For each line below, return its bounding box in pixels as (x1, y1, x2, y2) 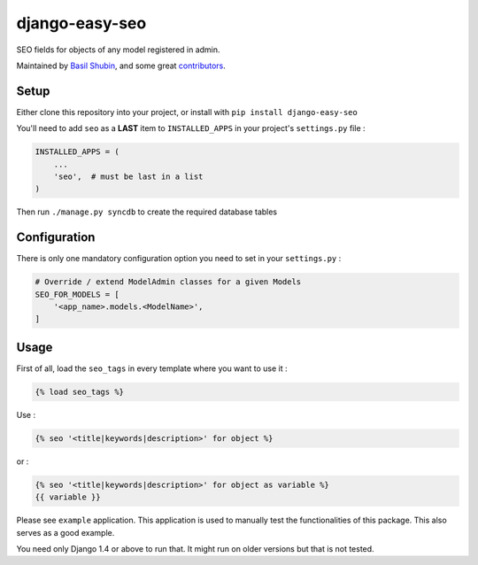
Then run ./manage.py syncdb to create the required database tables (16, 206, 278, 217)
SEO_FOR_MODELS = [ (35, 289, 119, 299)
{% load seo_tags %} (35, 386, 124, 397)
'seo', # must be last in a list (53, 172, 204, 182)
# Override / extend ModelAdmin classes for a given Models (35, 277, 302, 287)
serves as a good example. (16, 527, 115, 538)
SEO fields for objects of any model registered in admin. (16, 44, 220, 55)
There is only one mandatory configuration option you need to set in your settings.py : (16, 253, 342, 264)
